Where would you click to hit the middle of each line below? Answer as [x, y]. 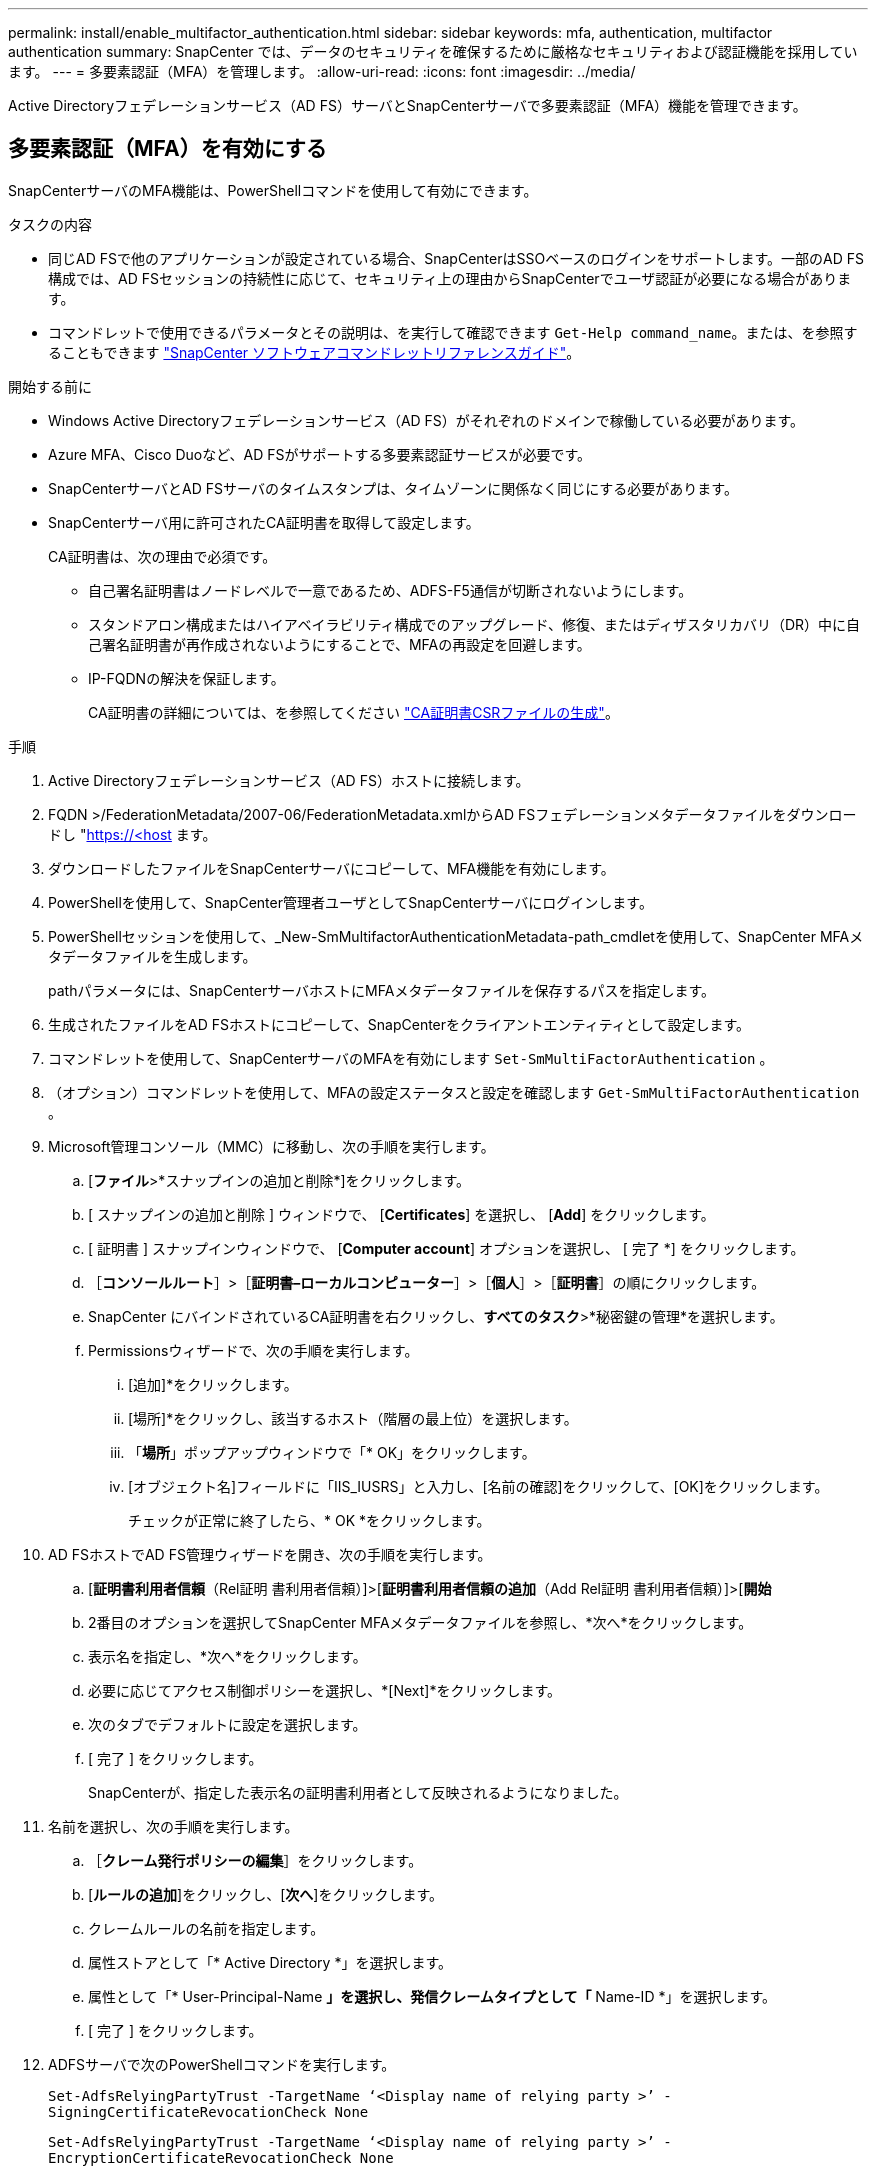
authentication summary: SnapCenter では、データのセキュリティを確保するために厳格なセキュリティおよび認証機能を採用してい [433, 51]
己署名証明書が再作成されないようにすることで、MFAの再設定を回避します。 [339, 644]
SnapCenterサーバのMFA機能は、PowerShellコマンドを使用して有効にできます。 [273, 190]
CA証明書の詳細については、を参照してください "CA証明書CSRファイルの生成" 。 [353, 712]
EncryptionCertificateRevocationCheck [200, 2157]
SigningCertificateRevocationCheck [187, 2111]
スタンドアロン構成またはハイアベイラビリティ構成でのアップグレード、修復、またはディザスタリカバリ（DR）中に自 [474, 624]
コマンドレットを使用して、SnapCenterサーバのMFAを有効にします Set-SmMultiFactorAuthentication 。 [411, 1058]
